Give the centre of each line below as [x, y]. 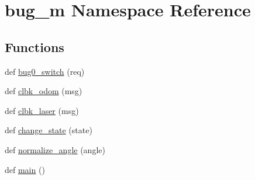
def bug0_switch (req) [45, 71]
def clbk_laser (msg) [42, 110]
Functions [35, 46]
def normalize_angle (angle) [55, 149]
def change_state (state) [49, 130]
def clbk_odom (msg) [44, 91]
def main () [25, 169]
